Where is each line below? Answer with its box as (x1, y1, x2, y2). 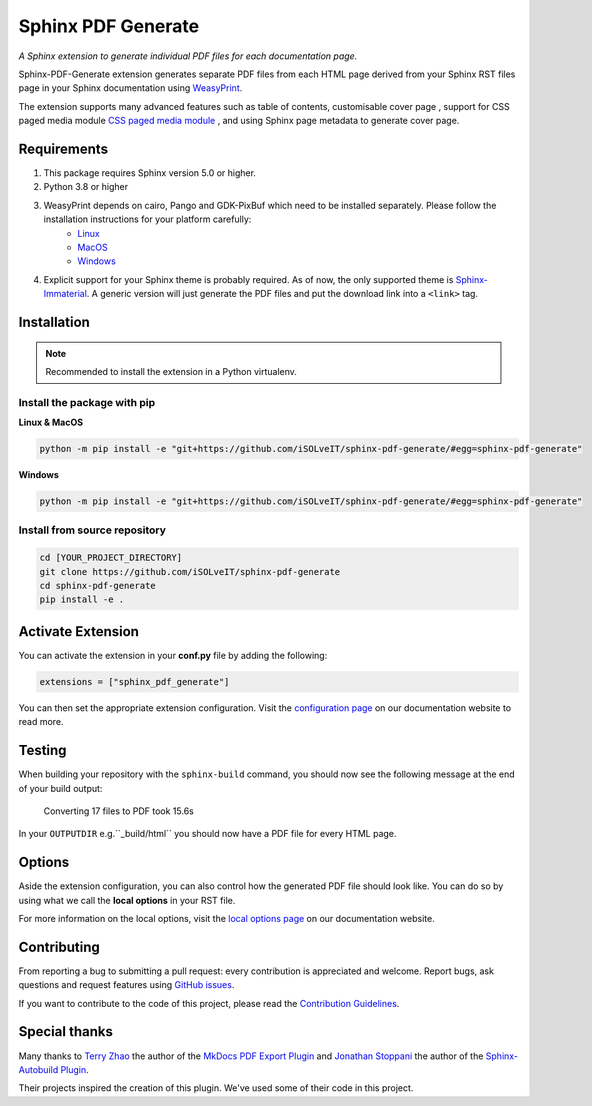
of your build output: (18, 782, 103, 794)
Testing (18, 742, 67, 759)
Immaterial (43, 288, 87, 300)
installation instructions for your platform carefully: (43, 213, 252, 225)
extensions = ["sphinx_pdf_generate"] (39, 676, 230, 687)
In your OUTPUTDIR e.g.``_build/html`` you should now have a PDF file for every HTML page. (18, 828, 397, 840)
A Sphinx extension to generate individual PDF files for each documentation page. (18, 50, 358, 62)
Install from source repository (18, 523, 167, 537)
